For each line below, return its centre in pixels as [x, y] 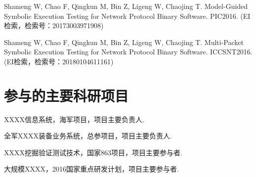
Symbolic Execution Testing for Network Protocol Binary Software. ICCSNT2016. [128, 52]
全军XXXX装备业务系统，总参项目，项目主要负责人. [88, 136]
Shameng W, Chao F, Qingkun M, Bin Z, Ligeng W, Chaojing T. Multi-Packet [124, 42]
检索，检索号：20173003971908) [54, 25]
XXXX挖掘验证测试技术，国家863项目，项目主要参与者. [93, 152]
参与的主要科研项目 [66, 95]
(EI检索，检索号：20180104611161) [59, 61]
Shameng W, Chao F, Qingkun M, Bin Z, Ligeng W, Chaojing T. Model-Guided [126, 6]
